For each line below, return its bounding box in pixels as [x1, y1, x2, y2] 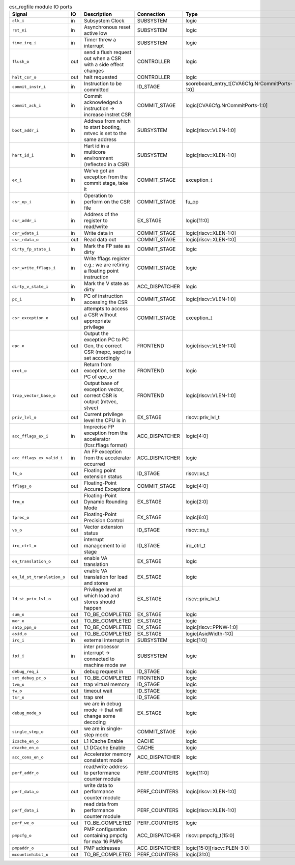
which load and [84, 592, 119, 599]
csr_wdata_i [12, 230, 39, 236]
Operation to [84, 192, 113, 199]
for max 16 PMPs [84, 838, 123, 845]
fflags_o [12, 483, 32, 489]
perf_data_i [12, 808, 39, 813]
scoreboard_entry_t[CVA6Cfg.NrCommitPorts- [185, 80, 293, 87]
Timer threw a [84, 36, 117, 43]
